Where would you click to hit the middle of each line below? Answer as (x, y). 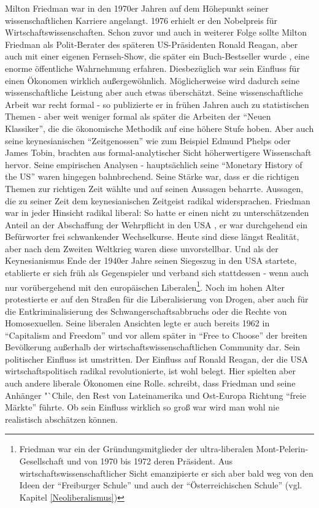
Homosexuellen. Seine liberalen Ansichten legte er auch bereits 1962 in (137, 323)
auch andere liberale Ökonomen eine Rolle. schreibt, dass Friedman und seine (150, 383)
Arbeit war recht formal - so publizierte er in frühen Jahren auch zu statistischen (157, 104)
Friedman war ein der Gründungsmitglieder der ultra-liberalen (136, 449)
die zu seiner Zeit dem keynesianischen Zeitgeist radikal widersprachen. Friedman (158, 200)
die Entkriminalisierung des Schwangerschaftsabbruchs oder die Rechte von (146, 311)
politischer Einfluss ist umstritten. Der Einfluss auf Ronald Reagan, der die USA (157, 359)
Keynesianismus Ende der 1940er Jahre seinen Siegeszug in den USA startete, (151, 260)
